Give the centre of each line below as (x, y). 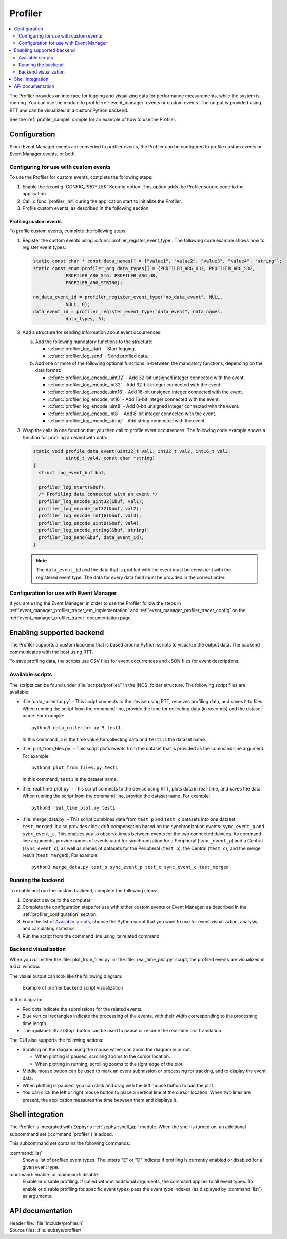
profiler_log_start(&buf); (73, 487)
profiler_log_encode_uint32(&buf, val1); (92, 501)
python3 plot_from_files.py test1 (75, 768)
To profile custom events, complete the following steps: (68, 231)
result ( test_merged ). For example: (60, 855)
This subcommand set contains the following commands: (70, 1143)
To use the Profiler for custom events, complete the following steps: (81, 177)
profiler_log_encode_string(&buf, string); (94, 530)
